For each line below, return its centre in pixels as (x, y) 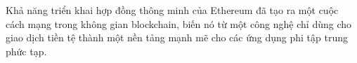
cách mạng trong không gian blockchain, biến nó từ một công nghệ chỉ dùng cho (178, 23)
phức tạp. (26, 51)
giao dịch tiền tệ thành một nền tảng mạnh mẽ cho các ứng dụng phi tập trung (177, 37)
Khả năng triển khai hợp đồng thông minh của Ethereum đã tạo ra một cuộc (172, 10)
